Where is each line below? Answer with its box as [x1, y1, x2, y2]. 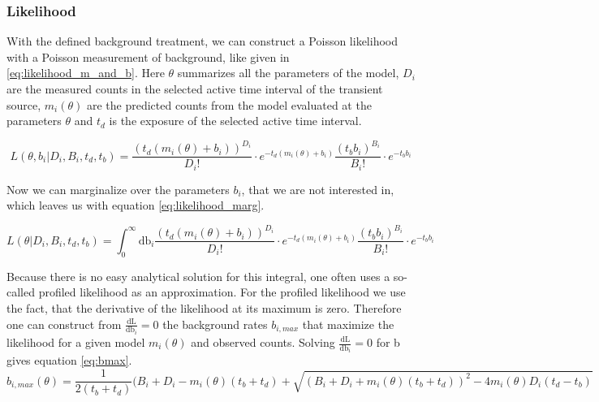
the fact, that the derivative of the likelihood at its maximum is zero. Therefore [6, 299, 402, 316]
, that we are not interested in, [241, 180, 394, 197]
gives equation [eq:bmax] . [6, 352, 132, 369]
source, [6, 96, 41, 113]
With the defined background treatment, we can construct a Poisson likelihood [6, 32, 399, 50]
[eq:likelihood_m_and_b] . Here [6, 64, 165, 81]
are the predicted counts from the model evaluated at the [86, 96, 372, 113]
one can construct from [6, 315, 122, 332]
